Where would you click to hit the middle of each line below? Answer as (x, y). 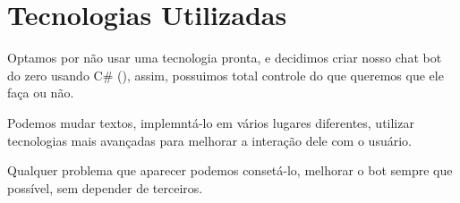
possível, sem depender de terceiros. (105, 187)
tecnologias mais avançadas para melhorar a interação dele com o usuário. (209, 140)
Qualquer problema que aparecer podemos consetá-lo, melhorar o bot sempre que (230, 170)
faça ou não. (41, 93)
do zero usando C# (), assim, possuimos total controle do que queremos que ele (226, 75)
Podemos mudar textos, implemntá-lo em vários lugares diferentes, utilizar (211, 122)
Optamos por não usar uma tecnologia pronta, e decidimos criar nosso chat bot (225, 58)
